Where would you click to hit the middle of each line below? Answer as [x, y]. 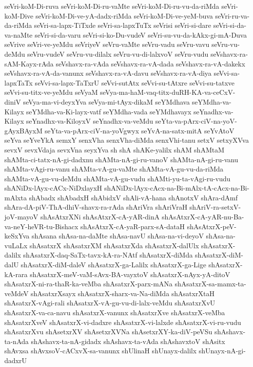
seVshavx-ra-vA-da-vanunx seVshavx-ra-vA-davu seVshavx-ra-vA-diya [108, 73]
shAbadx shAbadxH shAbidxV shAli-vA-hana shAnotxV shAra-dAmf [133, 197]
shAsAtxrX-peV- [212, 226]
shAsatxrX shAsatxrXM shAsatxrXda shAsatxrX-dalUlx [114, 245]
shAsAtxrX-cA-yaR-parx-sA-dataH [133, 226]
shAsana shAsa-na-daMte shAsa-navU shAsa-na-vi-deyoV [117, 236]
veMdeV [17, 293]
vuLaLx [16, 245]
